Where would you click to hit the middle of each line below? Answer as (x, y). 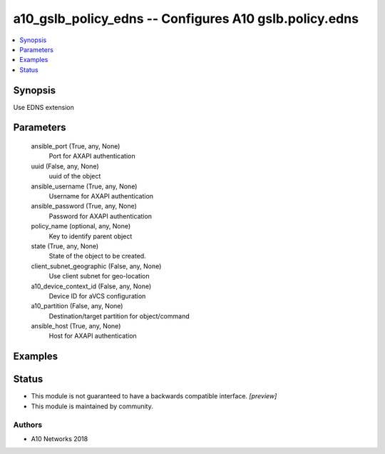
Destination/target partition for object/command (119, 316)
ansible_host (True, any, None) (76, 326)
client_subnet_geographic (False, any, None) (96, 266)
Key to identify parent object (91, 236)
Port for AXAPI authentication (92, 156)
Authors (28, 425)
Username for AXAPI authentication (101, 196)
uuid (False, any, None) (65, 166)
